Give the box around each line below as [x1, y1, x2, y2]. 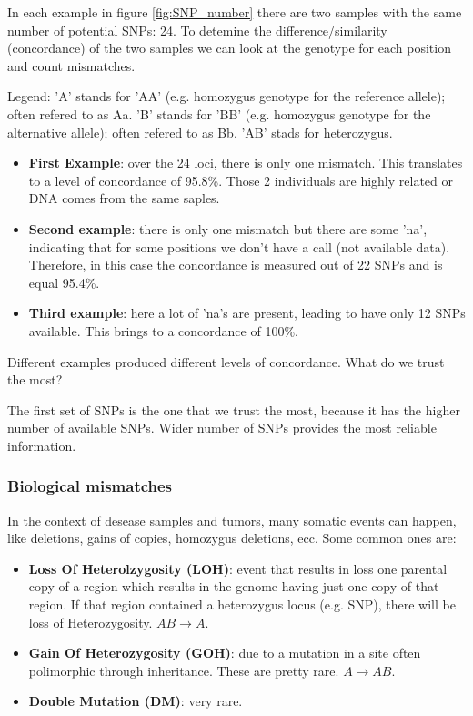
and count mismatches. [7, 56, 136, 75]
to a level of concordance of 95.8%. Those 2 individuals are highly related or [28, 170, 453, 189]
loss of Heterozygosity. [28, 612, 153, 631]
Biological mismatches [7, 475, 173, 497]
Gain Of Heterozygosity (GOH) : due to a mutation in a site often [28, 643, 421, 662]
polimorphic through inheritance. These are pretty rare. [28, 660, 339, 680]
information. [7, 435, 76, 455]
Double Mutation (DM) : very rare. [28, 691, 243, 711]
